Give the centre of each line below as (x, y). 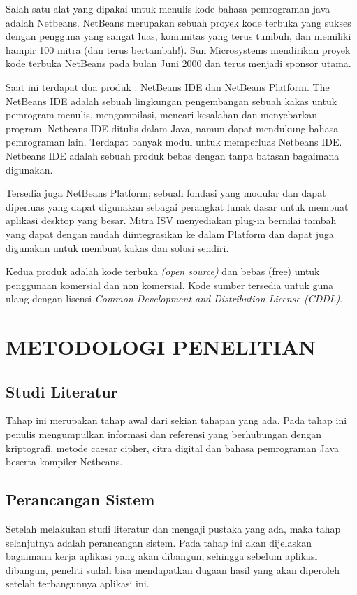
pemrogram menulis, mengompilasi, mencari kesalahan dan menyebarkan (162, 114)
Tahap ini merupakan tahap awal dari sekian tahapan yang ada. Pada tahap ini (176, 420)
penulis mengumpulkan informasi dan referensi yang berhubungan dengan (163, 434)
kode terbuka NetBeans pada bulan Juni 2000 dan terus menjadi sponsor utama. (178, 63)
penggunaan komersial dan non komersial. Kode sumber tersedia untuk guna (170, 285)
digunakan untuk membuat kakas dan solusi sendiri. (117, 247)
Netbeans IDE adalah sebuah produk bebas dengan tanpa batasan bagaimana (173, 155)
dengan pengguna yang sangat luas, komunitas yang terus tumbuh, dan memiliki (178, 36)
